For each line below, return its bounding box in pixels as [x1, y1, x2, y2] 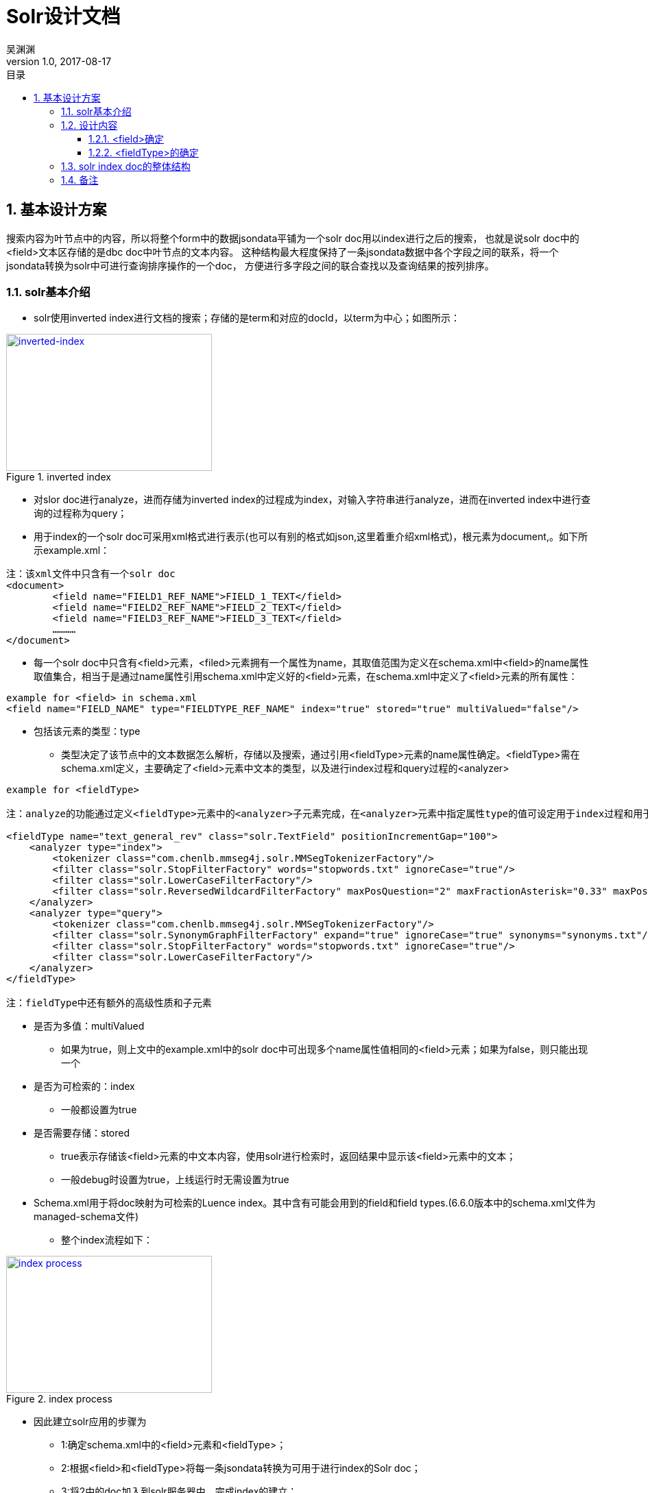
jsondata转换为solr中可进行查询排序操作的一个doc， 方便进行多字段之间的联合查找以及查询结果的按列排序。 [6, 259, 494, 271]
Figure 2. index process [6, 1393, 112, 1405]
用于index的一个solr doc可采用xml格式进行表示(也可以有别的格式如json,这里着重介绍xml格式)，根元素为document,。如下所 [34, 531, 588, 543]
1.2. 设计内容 [61, 119, 118, 131]
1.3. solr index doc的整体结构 [61, 160, 191, 172]
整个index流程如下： [61, 1234, 153, 1246]
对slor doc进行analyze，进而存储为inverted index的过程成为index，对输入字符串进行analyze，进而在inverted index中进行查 [34, 494, 591, 506]
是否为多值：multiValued [34, 1020, 145, 1032]
